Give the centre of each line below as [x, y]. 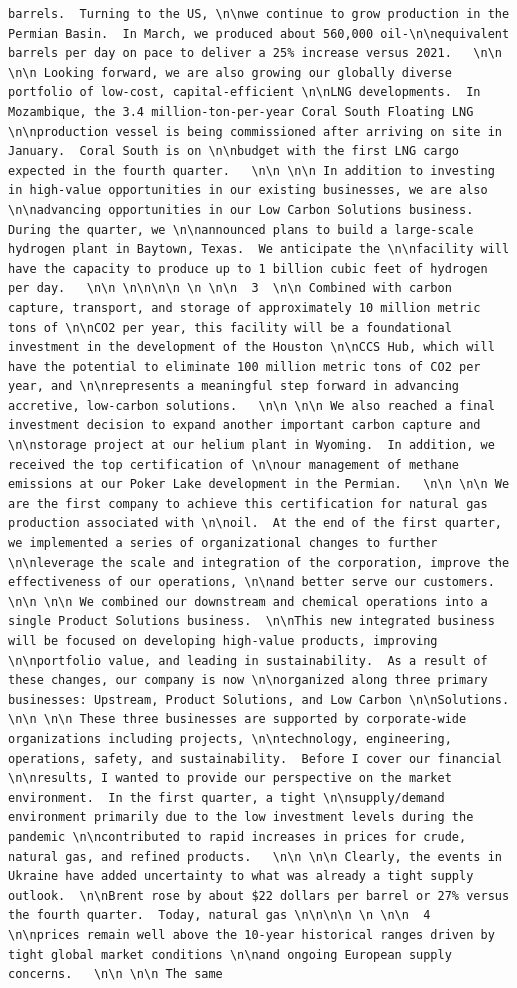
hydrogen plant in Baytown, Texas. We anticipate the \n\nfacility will [259, 249]
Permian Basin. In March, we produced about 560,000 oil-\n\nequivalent [259, 33]
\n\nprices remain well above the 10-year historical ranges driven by [251, 934]
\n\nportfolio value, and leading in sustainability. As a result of [248, 660]
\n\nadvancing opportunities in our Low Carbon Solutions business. [241, 209]
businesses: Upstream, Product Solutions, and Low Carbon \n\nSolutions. [259, 699]
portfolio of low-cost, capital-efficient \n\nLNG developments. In [244, 92]
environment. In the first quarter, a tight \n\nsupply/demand [226, 797]
